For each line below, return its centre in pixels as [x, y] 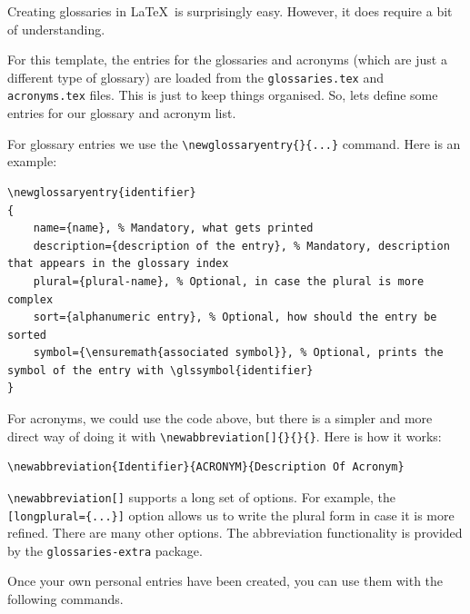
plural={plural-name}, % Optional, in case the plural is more [229, 281]
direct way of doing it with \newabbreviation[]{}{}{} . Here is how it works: [225, 436]
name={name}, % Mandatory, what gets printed [173, 228]
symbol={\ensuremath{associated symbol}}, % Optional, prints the [238, 353]
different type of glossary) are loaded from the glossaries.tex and [195, 77]
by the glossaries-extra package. [105, 550]
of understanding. [56, 29]
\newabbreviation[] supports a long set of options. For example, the [201, 496]
